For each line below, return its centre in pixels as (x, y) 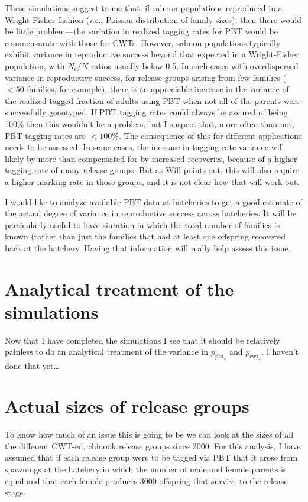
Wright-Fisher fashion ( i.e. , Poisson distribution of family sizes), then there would (153, 19)
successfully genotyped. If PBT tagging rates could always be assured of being (146, 112)
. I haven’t (280, 352)
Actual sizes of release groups (127, 406)
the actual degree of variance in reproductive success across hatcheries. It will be (150, 213)
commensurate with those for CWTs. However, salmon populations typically (143, 42)
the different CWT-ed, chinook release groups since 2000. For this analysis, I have (153, 446)
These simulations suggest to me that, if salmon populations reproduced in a (144, 8)
